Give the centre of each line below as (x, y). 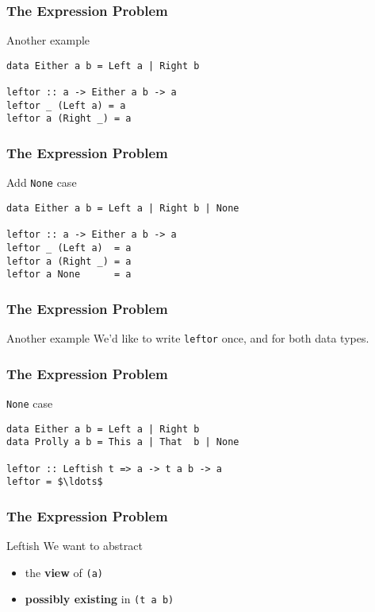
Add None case (42, 182)
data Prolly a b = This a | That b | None (123, 442)
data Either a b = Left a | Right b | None (123, 208)
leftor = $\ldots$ (55, 482)
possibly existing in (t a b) (99, 599)
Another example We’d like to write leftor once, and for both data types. (188, 338)
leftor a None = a (69, 275)
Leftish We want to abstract (75, 546)
